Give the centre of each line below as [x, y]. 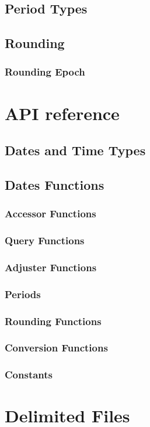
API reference [62, 113]
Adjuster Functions [51, 267]
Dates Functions [55, 184]
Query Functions [45, 240]
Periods [23, 294]
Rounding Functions [53, 321]
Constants [29, 375]
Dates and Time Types [75, 150]
